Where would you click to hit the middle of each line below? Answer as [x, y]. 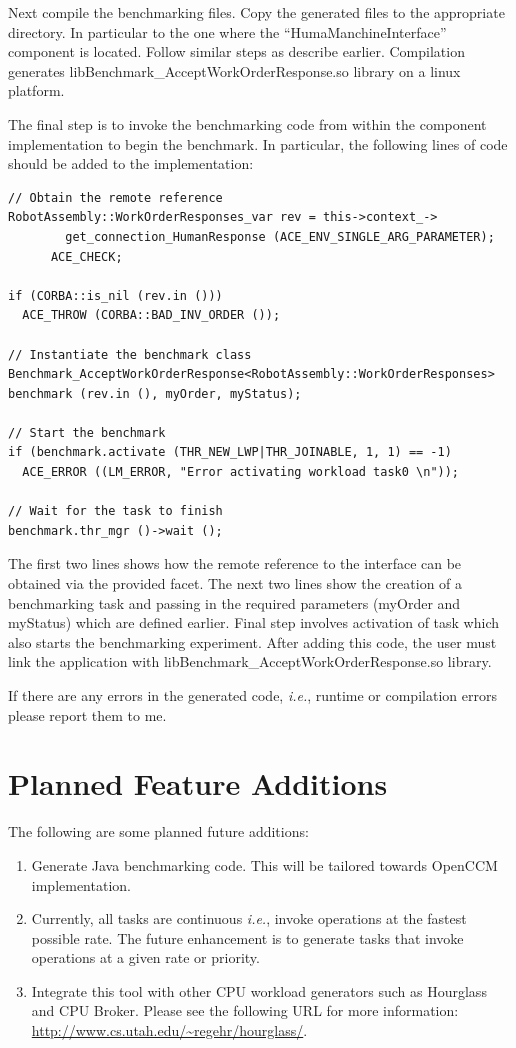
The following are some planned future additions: [158, 831]
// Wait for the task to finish [115, 511]
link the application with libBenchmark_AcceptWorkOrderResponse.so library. [250, 661]
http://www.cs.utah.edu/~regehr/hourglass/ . [169, 1030]
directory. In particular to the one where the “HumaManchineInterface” [227, 31]
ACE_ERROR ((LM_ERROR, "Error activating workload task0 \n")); [241, 472]
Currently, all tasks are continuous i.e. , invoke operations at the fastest [249, 918]
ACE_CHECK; [86, 256]
